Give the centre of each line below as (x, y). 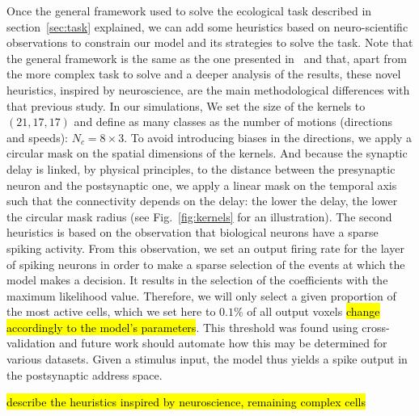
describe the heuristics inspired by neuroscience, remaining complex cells (186, 402)
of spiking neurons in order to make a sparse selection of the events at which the (206, 264)
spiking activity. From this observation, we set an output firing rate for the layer (205, 248)
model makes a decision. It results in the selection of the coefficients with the (197, 280)
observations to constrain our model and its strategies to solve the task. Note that (210, 42)
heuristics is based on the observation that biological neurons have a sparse (193, 232)
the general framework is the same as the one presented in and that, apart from (207, 58)
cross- (376, 327)
